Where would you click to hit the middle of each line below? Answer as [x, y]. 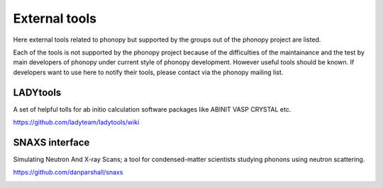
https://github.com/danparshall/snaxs [68, 172]
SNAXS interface [51, 142]
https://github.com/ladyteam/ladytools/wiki [76, 122]
